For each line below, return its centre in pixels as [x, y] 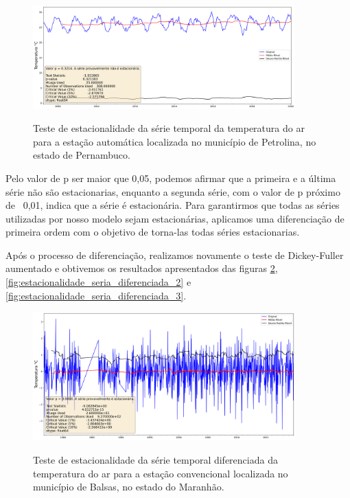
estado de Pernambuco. [82, 155]
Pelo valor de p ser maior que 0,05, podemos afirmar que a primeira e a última [171, 178]
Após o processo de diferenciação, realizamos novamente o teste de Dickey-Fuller [175, 254]
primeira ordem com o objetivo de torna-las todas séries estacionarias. [153, 232]
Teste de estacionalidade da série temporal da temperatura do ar [169, 128]
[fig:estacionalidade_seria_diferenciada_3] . [96, 295]
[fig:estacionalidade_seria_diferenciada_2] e [98, 282]
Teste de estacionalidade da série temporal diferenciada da [155, 459]
